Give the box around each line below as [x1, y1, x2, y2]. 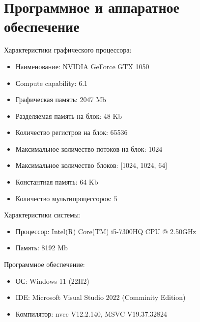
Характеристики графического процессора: [4, 45, 132, 55]
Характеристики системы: [4, 210, 81, 220]
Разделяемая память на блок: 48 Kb [15, 110, 122, 121]
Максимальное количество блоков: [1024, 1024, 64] [15, 160, 168, 170]
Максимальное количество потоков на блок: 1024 [15, 143, 163, 154]
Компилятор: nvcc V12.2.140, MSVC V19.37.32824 [15, 308, 168, 319]
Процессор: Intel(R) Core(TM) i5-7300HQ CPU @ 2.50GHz [15, 226, 196, 236]
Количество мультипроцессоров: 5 [15, 193, 117, 203]
